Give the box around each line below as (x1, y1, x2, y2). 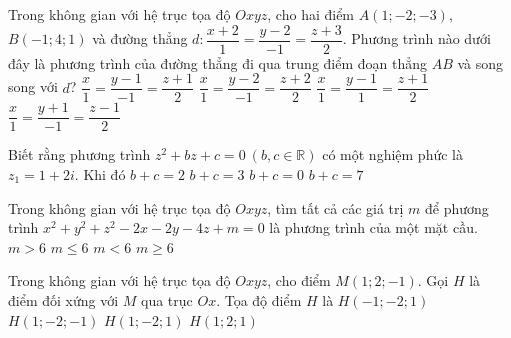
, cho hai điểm (267, 4, 355, 24)
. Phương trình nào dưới (342, 28, 491, 49)
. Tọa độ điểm (216, 289, 302, 310)
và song (457, 52, 504, 73)
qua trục (140, 289, 193, 310)
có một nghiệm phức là (322, 144, 463, 165)
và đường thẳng (92, 28, 188, 49)
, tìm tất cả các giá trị (267, 197, 404, 218)
